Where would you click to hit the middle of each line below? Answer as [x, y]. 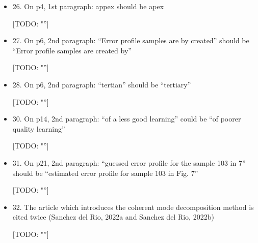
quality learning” [39, 128]
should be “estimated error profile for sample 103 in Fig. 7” [105, 173]
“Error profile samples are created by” [72, 50]
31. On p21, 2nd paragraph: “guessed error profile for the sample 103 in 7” [129, 162]
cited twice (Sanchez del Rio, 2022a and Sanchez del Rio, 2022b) [113, 217]
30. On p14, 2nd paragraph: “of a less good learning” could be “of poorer [127, 119]
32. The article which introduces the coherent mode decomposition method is [133, 207]
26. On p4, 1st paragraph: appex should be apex [88, 6]
